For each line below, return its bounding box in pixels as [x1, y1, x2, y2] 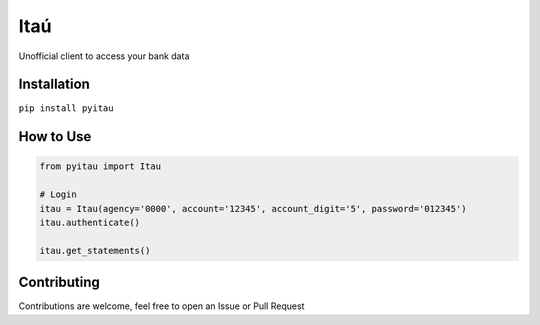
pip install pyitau [18, 103, 114, 114]
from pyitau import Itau [39, 161, 162, 172]
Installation [18, 76, 90, 93]
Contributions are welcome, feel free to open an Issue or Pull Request [18, 300, 305, 312]
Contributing [18, 274, 100, 291]
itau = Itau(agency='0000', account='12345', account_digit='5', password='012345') [39, 203, 467, 214]
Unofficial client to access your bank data [18, 50, 190, 62]
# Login [39, 189, 77, 200]
